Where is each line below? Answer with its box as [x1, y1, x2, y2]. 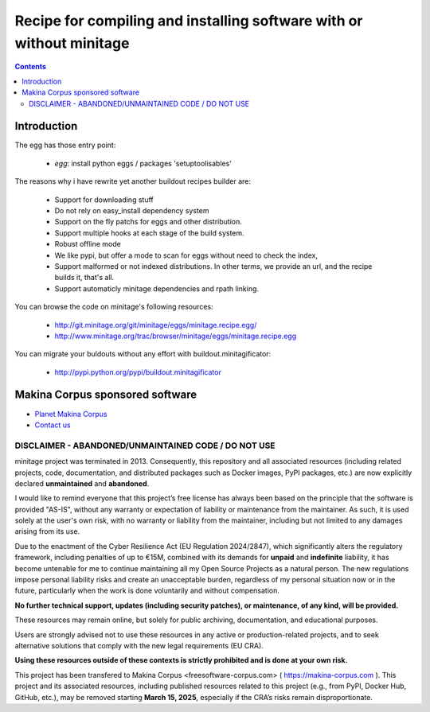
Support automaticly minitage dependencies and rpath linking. [54, 283, 259, 294]
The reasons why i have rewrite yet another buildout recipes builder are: [14, 177, 251, 186]
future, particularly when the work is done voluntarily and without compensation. [14, 586, 280, 596]
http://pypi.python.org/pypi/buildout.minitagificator [54, 367, 222, 377]
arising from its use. [14, 527, 80, 536]
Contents [14, 62, 47, 72]
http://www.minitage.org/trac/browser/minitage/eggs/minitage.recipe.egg [54, 331, 297, 340]
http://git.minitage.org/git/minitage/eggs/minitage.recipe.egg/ [54, 320, 257, 329]
